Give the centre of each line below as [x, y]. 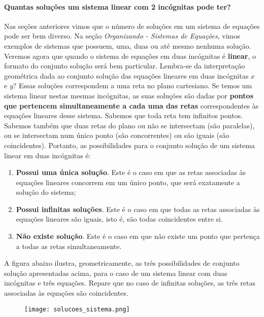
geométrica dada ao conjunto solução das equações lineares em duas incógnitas [126, 75]
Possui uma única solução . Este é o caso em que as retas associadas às [131, 172]
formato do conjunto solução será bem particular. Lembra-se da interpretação [125, 66]
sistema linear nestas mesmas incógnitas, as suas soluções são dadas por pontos [129, 95]
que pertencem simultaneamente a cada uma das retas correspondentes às [131, 105]
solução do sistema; [46, 192]
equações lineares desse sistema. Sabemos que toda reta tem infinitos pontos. [124, 115]
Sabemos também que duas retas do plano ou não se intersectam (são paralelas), [129, 125]
